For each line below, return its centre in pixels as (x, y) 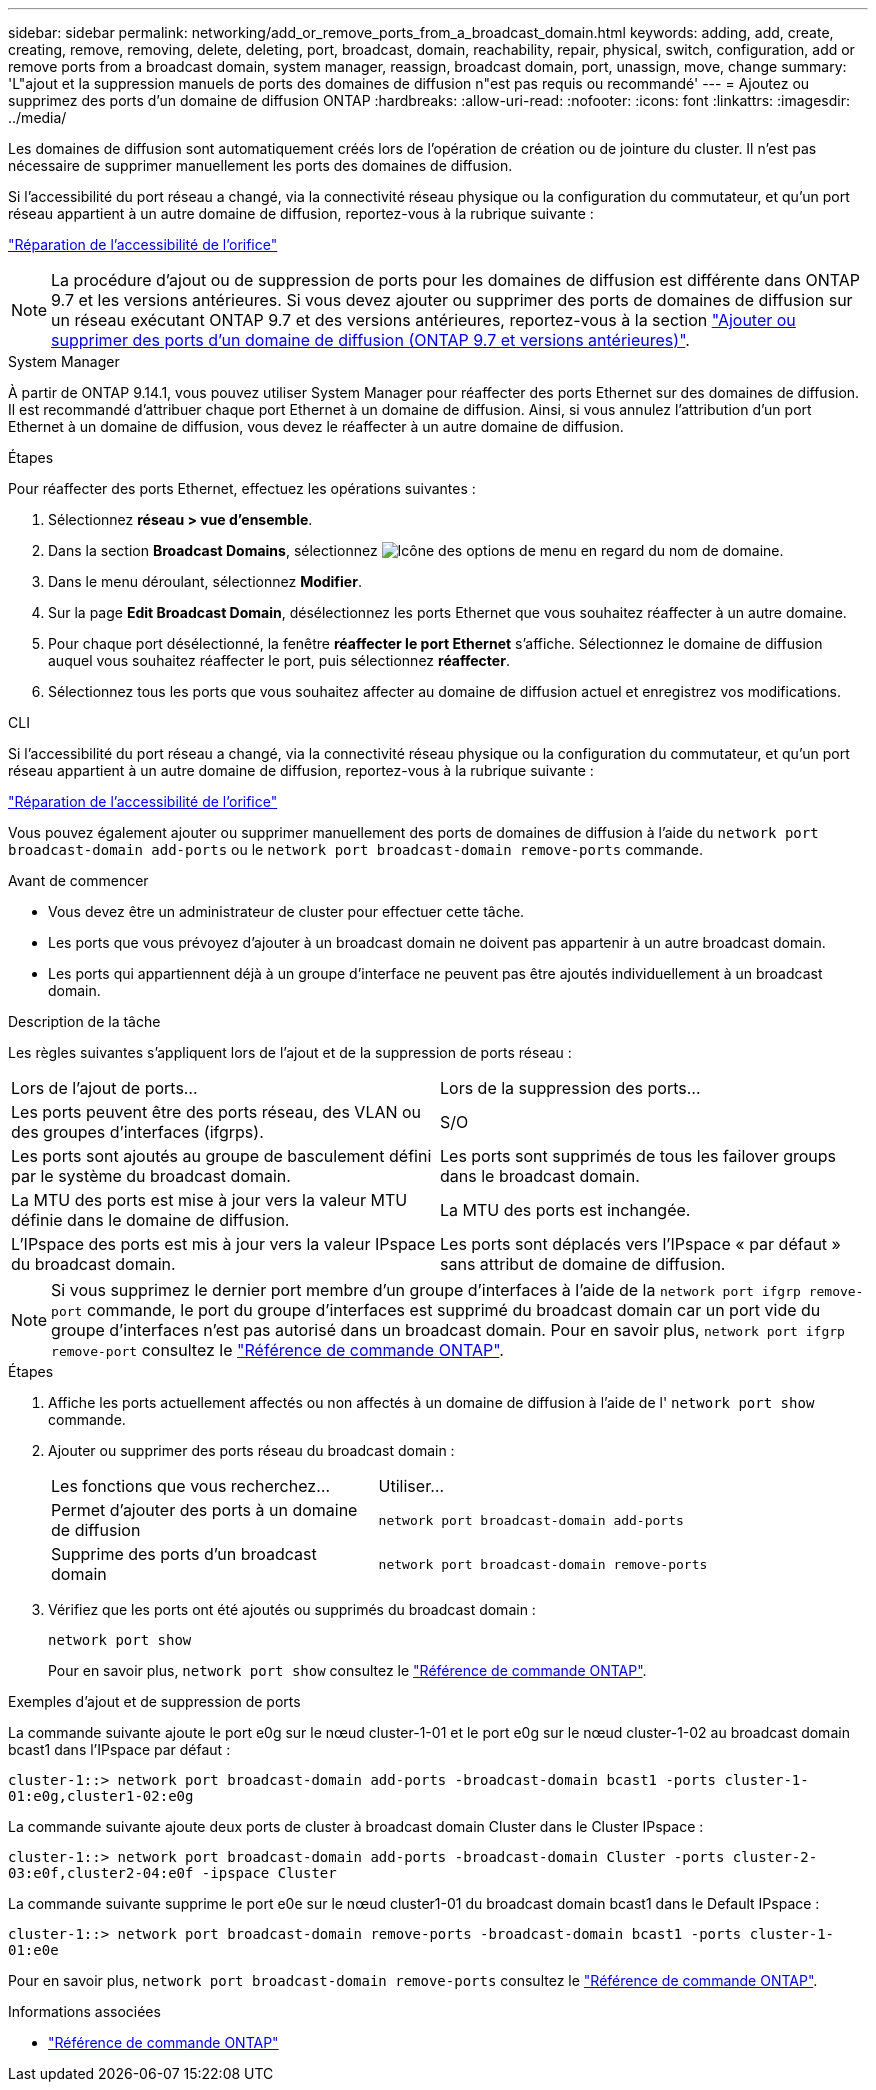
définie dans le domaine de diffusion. (150, 1220)
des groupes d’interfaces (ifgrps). (137, 1132)
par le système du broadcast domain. (151, 1176)
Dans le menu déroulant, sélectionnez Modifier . (205, 581)
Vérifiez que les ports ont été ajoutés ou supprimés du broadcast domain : (292, 1609)
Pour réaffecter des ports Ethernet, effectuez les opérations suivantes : (242, 488)
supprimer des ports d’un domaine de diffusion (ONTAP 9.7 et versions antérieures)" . (370, 340)
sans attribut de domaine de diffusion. (583, 1264)
